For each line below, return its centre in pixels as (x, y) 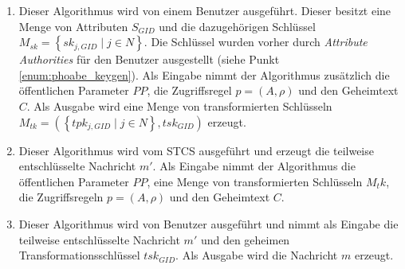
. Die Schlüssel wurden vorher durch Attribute (256, 42)
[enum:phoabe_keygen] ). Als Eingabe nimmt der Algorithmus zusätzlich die (204, 74)
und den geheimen (245, 239)
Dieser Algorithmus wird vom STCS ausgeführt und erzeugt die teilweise (196, 150)
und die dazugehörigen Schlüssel (237, 26)
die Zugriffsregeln (61, 197)
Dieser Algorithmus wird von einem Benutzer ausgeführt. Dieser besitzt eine (205, 10)
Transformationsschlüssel (79, 255)
